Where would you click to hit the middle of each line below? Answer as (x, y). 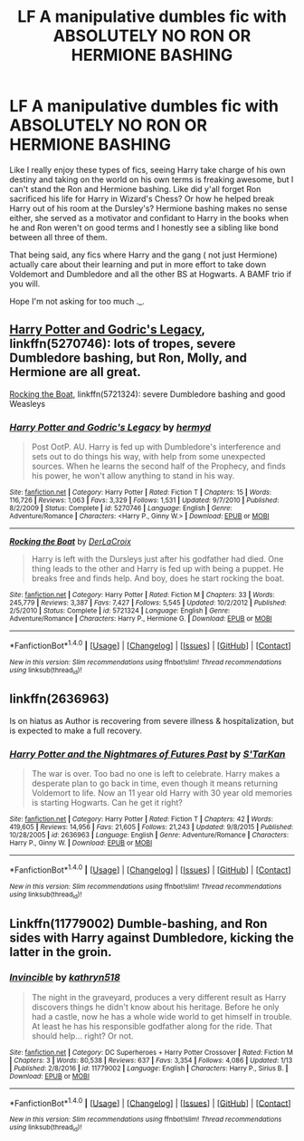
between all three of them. (58, 237)
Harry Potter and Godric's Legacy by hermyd (110, 427)
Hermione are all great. (76, 372)
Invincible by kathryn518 (65, 978)
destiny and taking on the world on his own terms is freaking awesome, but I (152, 179)
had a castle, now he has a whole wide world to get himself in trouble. (161, 1016)
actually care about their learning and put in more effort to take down (138, 264)
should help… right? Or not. (82, 1036)
